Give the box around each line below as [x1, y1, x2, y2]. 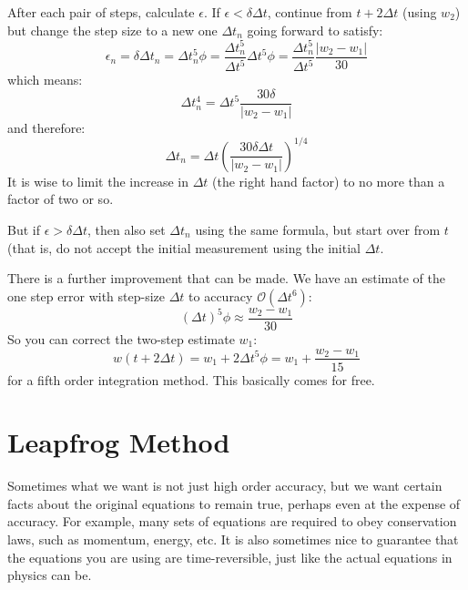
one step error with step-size [7, 286, 165, 305]
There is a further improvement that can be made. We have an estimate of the [7, 269, 445, 288]
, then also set [86, 220, 166, 239]
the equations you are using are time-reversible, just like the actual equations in [7, 547, 453, 566]
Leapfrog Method [7, 423, 230, 461]
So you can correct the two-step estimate [7, 329, 235, 348]
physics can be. [7, 565, 92, 585]
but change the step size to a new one [7, 20, 218, 39]
